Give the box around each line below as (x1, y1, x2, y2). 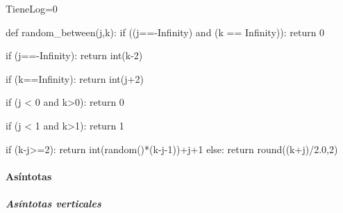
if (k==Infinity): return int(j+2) (6, 71, 144, 86)
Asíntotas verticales (6, 196, 101, 210)
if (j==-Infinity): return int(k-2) (6, 48, 143, 63)
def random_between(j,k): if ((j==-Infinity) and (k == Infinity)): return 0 (6, 24, 325, 39)
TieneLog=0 (6, 1, 58, 15)
